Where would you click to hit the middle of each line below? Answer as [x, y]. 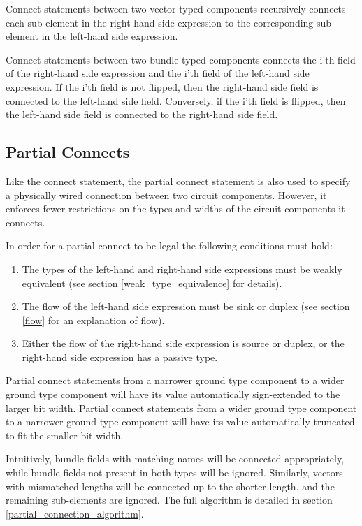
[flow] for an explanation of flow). [93, 320]
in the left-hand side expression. [110, 36]
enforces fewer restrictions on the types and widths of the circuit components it [175, 209]
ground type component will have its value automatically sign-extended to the [173, 394]
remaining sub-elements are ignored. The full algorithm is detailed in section [169, 500]
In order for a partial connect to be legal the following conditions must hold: [169, 246]
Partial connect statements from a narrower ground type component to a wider [175, 380]
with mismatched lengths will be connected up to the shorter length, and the [170, 486]
